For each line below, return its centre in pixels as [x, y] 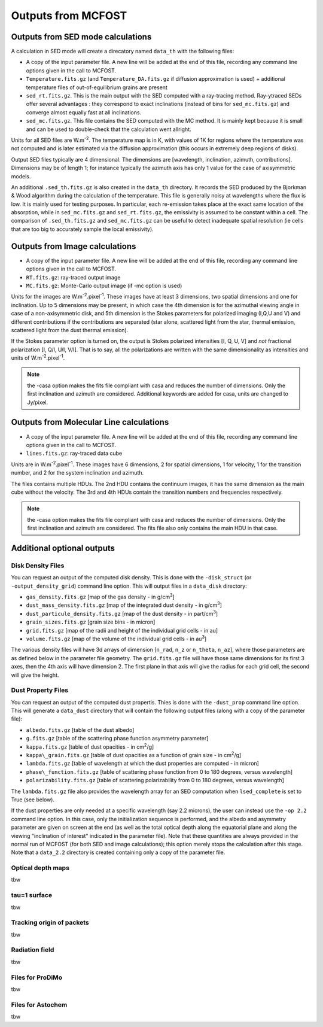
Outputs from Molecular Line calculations [90, 422]
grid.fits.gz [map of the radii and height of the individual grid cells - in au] [122, 630]
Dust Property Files [40, 690]
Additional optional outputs [63, 548]
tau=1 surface [32, 895]
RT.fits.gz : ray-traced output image [73, 277]
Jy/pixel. [37, 402]
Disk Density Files [38, 566]
